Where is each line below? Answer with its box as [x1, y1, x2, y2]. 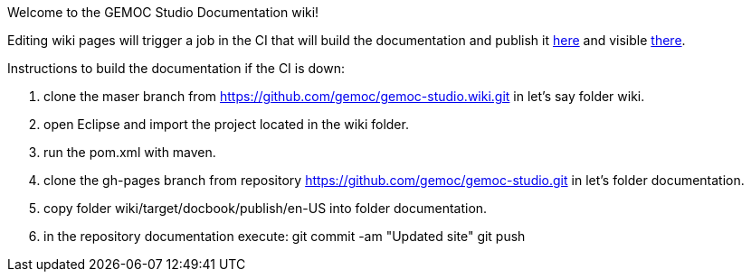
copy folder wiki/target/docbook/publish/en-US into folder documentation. [43, 200, 488, 216]
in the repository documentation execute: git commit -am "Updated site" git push [43, 228, 526, 244]
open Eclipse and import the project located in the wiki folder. [43, 116, 409, 132]
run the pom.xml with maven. [43, 144, 216, 160]
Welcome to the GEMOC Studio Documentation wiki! [7, 5, 319, 20]
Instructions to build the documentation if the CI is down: [7, 60, 345, 76]
